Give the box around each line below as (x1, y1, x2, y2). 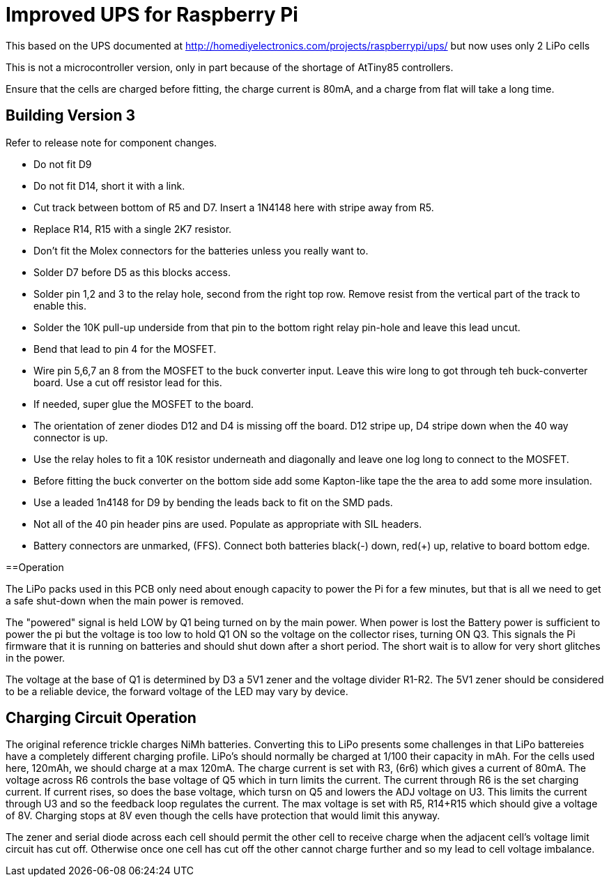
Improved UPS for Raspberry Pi (6, 3, 298, 26)
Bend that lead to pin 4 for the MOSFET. (33, 342, 217, 355)
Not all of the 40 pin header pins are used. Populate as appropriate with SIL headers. (33, 517, 422, 530)
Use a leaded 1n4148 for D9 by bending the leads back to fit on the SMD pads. (33, 496, 393, 508)
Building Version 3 (6, 107, 135, 125)
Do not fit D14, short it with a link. (33, 179, 185, 192)
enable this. (33, 299, 87, 312)
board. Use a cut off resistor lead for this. (33, 376, 222, 388)
